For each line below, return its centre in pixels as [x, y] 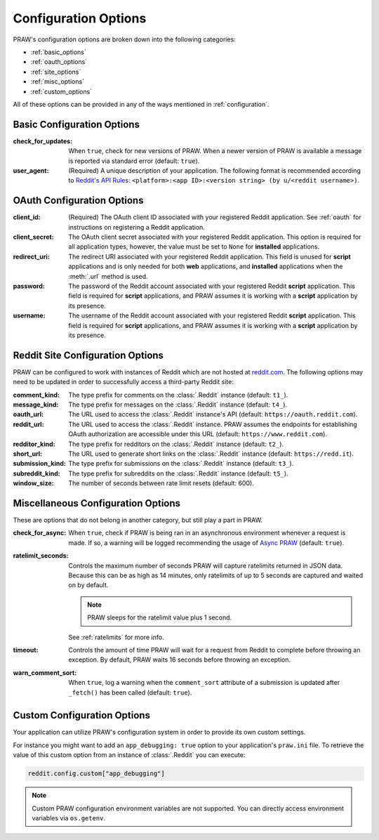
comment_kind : [36, 395]
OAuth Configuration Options [78, 201]
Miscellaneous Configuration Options [97, 503]
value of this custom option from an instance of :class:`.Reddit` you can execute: [129, 755]
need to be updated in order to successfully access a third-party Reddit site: [124, 382]
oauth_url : [28, 414]
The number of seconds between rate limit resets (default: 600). [161, 483]
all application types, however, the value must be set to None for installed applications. [194, 247]
